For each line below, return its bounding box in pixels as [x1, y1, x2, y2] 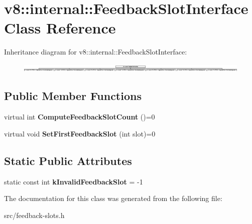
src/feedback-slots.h [4, 209, 65, 220]
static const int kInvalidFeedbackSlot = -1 [4, 176, 143, 186]
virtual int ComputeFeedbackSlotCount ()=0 [4, 111, 155, 122]
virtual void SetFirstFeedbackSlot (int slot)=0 [4, 128, 156, 138]
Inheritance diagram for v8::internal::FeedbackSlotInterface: [4, 46, 187, 57]
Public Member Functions [4, 88, 142, 103]
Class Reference [4, 17, 116, 38]
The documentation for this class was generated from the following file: [4, 193, 222, 203]
